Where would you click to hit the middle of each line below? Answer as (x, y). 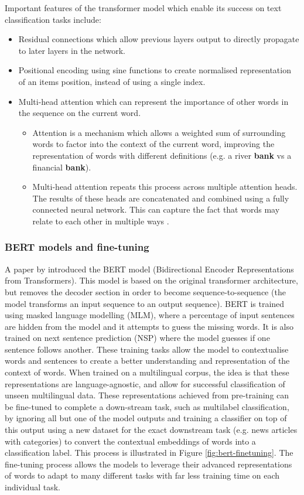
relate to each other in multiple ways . (101, 221)
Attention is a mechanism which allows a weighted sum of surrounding (159, 132)
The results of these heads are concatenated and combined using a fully (161, 198)
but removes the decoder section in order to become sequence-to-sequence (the (145, 291)
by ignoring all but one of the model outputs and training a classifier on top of (146, 418)
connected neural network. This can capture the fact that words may (156, 209)
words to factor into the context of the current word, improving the (153, 144)
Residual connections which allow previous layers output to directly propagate (159, 39)
